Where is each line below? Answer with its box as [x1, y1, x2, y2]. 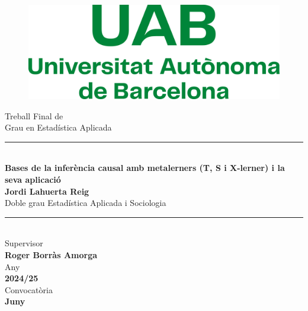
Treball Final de [5, 109, 63, 122]
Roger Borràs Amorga [5, 248, 98, 261]
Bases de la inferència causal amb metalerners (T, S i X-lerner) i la [5, 161, 285, 174]
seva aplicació [5, 173, 61, 185]
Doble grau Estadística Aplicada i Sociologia [5, 196, 166, 209]
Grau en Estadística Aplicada [5, 121, 112, 134]
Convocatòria [5, 283, 53, 296]
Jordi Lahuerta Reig [5, 185, 89, 197]
